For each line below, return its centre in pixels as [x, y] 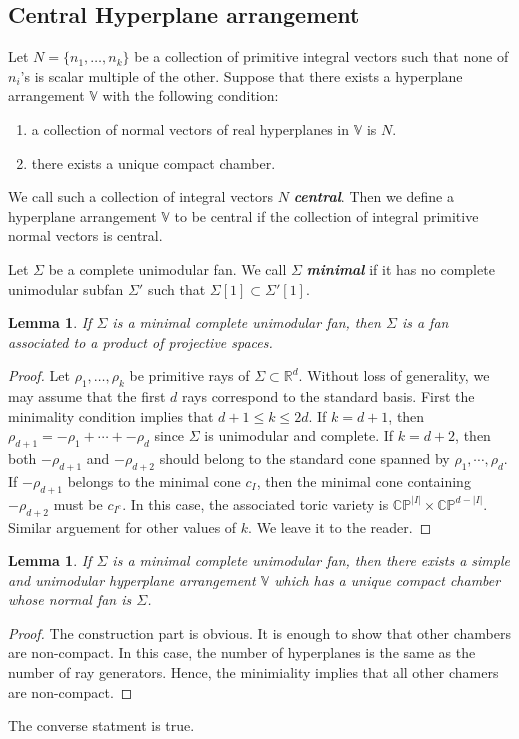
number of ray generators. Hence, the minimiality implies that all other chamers [253, 672]
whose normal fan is [70, 599]
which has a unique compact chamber [387, 579]
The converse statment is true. [101, 725]
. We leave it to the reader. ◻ [340, 526]
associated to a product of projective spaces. [140, 341]
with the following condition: [190, 95]
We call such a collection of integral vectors [141, 196]
